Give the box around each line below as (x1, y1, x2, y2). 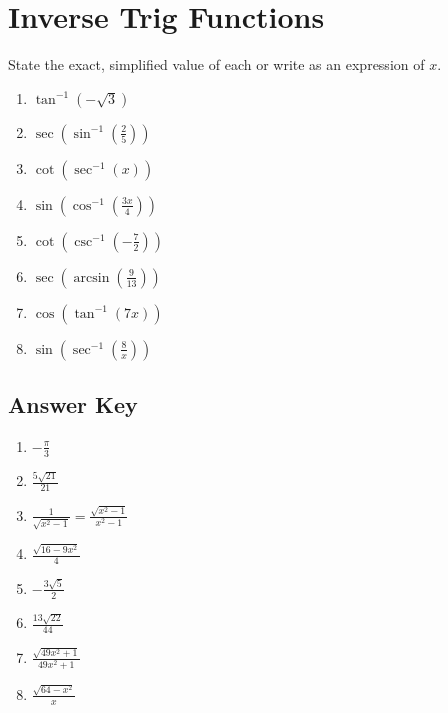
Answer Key (8, 389, 138, 420)
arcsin (73, 270, 110, 285)
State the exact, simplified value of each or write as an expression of (8, 54, 425, 75)
